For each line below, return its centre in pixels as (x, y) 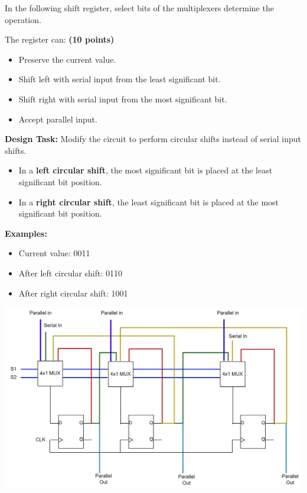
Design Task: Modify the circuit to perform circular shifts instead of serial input (153, 139)
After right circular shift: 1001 (73, 293)
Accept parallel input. (58, 119)
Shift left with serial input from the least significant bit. (120, 79)
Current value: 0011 (54, 253)
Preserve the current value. (67, 59)
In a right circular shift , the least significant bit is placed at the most (149, 202)
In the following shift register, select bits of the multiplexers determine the (139, 8)
